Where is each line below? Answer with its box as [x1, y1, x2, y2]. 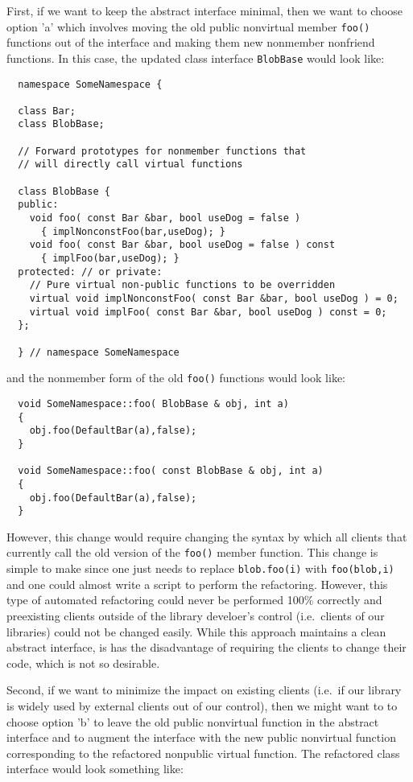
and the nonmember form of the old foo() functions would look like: [6, 369, 345, 386]
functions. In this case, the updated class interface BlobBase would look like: [6, 49, 385, 66]
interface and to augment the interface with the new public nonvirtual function [6, 729, 396, 746]
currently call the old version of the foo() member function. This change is [6, 544, 378, 561]
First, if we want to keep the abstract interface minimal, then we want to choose [6, 2, 403, 19]
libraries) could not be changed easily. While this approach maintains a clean [6, 623, 386, 640]
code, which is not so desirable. [6, 654, 160, 671]
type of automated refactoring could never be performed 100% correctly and [6, 591, 382, 608]
